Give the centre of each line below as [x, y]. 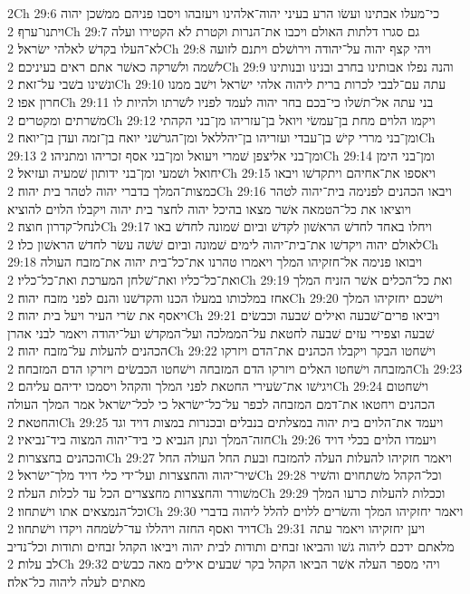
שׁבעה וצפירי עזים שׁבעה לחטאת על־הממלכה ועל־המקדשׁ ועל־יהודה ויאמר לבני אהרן [221, 332]
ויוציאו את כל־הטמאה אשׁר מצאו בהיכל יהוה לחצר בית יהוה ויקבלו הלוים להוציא [209, 208]
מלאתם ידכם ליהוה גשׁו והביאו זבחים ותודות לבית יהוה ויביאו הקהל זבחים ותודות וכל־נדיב [231, 545]
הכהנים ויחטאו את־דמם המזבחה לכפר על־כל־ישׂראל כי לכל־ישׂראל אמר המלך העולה [221, 404]
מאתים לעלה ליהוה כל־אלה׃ [77, 581]
